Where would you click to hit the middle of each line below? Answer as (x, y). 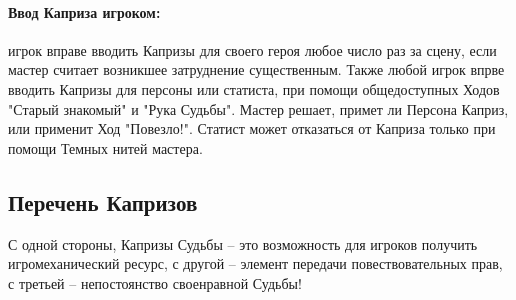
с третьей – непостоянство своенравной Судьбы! (155, 282)
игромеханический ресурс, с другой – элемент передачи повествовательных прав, (255, 263)
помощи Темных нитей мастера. (105, 147)
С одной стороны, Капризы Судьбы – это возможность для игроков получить (243, 243)
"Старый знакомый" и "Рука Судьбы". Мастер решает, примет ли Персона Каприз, (258, 108)
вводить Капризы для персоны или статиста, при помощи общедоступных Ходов (254, 88)
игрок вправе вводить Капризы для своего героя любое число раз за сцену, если (252, 49)
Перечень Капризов (103, 201)
